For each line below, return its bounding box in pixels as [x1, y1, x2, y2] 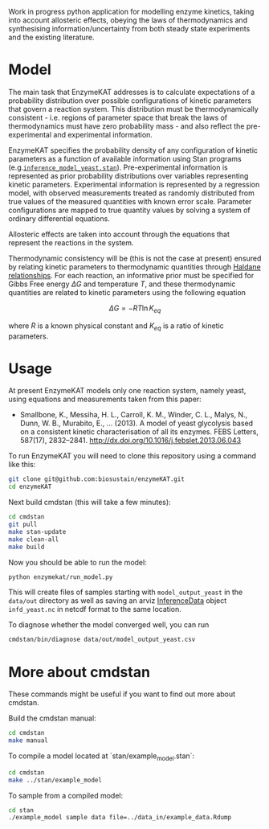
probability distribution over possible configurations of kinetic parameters [8, 96, 251, 105]
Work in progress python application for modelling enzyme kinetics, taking [8, 7, 255, 16]
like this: [8, 460, 36, 470]
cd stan [8, 806, 35, 815]
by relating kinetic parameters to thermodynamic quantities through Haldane [8, 261, 261, 272]
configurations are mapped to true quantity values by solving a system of [8, 205, 251, 215]
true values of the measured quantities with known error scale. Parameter [8, 196, 252, 206]
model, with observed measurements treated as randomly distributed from [8, 188, 255, 198]
